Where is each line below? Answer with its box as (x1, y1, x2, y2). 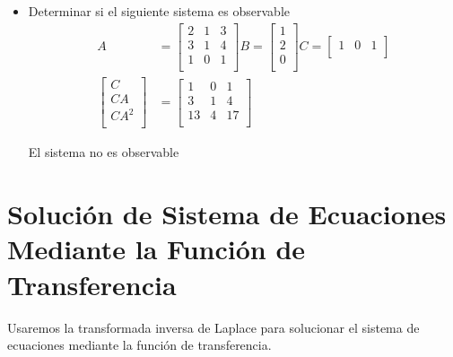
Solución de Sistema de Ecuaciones (7, 196, 447, 232)
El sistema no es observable (28, 143, 179, 161)
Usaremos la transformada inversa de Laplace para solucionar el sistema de (7, 318, 420, 336)
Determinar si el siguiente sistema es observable (28, 2, 291, 20)
